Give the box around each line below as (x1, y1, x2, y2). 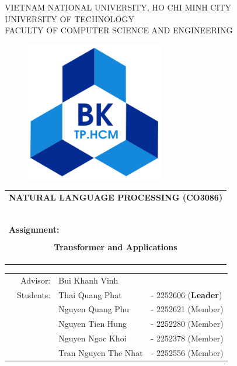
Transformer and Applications (54, 241, 177, 253)
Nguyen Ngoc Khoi (58, 332, 127, 344)
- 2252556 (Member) (151, 346, 224, 358)
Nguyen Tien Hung (58, 317, 127, 330)
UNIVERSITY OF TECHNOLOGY (5, 12, 134, 25)
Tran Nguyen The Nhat (58, 346, 143, 358)
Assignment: (9, 223, 60, 235)
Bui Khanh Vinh (58, 274, 118, 286)
